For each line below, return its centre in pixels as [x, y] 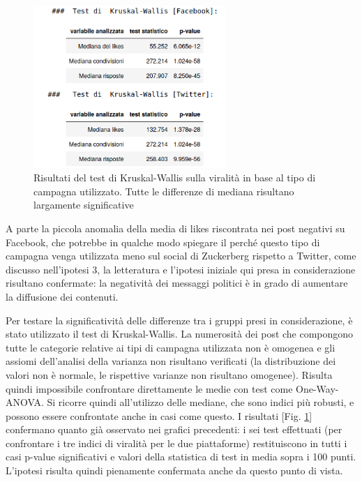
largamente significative [84, 205]
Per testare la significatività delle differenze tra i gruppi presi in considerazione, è [179, 320]
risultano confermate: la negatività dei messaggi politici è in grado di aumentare [177, 283]
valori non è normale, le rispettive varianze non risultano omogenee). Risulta [169, 374]
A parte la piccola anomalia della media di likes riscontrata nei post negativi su [175, 228]
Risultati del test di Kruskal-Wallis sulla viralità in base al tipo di [175, 178]
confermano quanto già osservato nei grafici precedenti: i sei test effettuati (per [174, 429]
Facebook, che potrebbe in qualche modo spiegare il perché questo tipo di [163, 242]
